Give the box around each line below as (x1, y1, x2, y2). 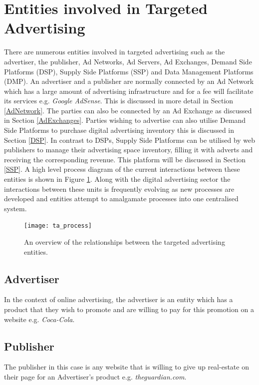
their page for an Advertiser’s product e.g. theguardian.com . (4, 372, 187, 382)
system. (4, 203, 27, 213)
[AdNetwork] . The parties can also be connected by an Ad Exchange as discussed (4, 105, 252, 115)
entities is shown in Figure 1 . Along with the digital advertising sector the (4, 174, 231, 184)
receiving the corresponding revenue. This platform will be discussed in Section (4, 154, 246, 164)
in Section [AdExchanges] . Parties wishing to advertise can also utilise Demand (4, 115, 246, 125)
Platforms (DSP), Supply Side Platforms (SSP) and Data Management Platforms (4, 66, 254, 76)
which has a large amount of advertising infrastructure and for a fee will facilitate (4, 85, 254, 96)
